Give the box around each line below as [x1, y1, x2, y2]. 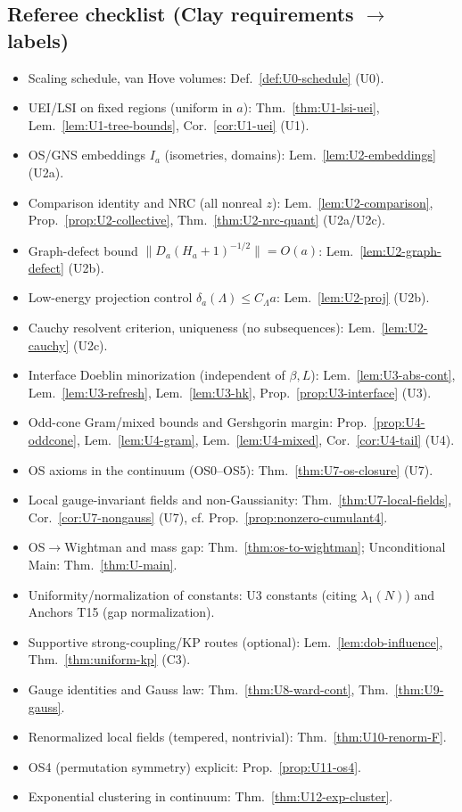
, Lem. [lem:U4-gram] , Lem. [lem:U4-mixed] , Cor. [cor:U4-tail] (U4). [76, 431, 455, 448]
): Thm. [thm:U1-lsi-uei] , [243, 98, 380, 117]
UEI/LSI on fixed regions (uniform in [28, 98, 233, 117]
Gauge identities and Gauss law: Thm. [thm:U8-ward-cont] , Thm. [28, 679, 389, 698]
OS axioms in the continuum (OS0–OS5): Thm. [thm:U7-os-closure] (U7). [28, 460, 433, 479]
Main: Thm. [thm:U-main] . [28, 554, 177, 573]
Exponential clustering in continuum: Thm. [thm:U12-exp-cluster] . [28, 787, 393, 806]
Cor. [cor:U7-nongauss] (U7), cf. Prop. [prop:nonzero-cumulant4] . [28, 507, 388, 526]
